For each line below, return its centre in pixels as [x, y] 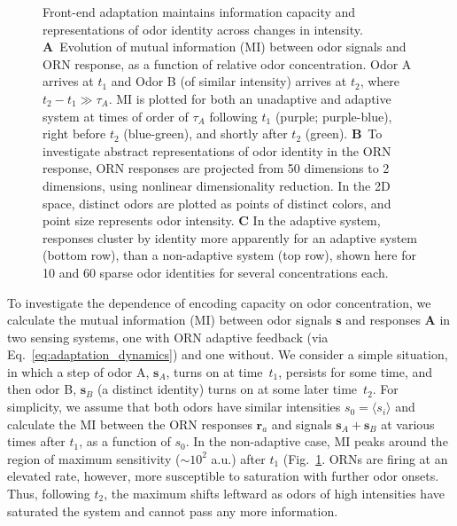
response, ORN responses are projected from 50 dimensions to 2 [216, 168]
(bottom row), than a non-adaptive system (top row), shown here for [229, 255]
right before [74, 133]
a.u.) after [238, 458]
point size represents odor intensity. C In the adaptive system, [212, 220]
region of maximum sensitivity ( [94, 458]
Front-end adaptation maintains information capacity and [199, 12]
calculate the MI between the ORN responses [130, 424]
